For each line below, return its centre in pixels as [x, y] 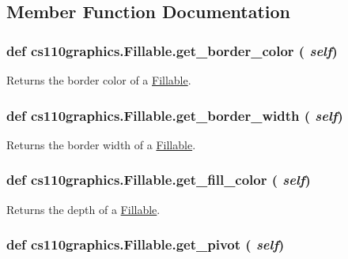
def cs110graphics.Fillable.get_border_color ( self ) [172, 50]
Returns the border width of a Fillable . [101, 144]
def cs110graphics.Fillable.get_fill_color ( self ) [159, 180]
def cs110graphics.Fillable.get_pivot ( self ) [146, 244]
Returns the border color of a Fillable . [99, 80]
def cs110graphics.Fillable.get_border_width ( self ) [175, 115]
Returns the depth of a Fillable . [83, 209]
